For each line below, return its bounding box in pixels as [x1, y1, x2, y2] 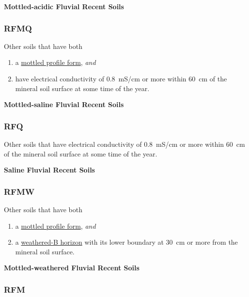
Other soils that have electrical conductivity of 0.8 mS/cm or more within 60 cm [4, 139, 245, 149]
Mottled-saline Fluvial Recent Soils [4, 99, 124, 109]
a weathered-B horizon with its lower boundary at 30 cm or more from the [15, 237, 238, 247]
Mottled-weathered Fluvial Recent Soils [4, 263, 140, 273]
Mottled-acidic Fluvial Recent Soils [4, 1, 124, 11]
